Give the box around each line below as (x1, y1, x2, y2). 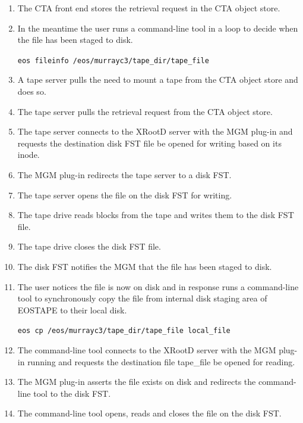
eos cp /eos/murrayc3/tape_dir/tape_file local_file (17, 326, 231, 335)
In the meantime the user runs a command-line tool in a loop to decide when (17, 21, 298, 34)
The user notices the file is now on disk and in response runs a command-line (17, 280, 299, 293)
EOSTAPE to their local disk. (17, 303, 127, 316)
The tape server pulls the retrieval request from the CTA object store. (17, 105, 273, 117)
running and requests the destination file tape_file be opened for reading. (27, 355, 295, 368)
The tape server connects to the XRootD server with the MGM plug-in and (17, 125, 293, 138)
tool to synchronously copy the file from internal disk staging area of (17, 292, 267, 304)
